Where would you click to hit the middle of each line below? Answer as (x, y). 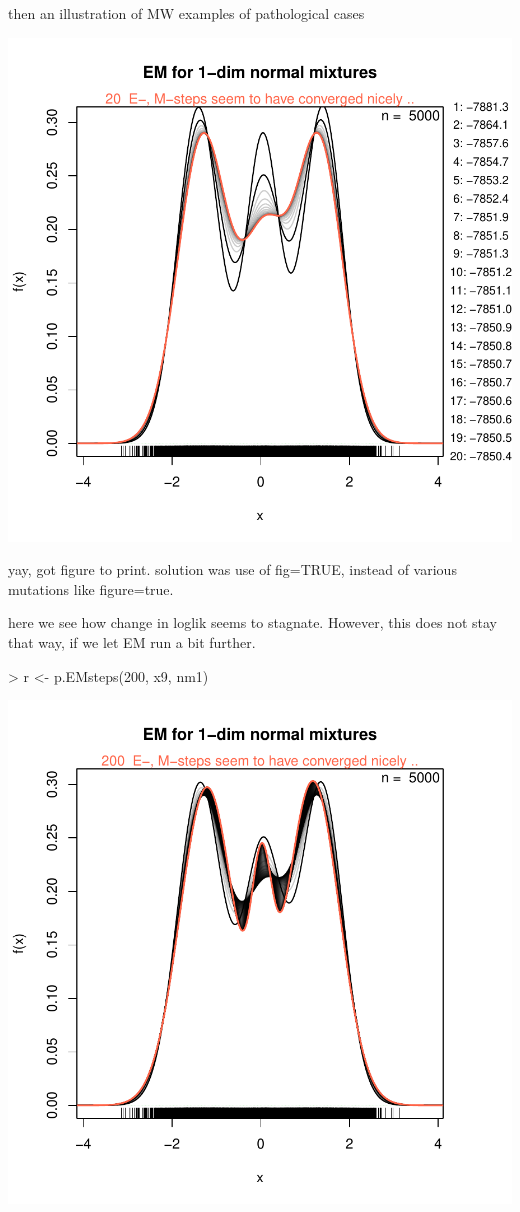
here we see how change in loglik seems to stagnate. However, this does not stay (252, 622)
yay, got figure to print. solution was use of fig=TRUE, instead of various (232, 569)
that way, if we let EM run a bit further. (132, 641)
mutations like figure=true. (91, 588)
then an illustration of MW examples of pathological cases (186, 13)
